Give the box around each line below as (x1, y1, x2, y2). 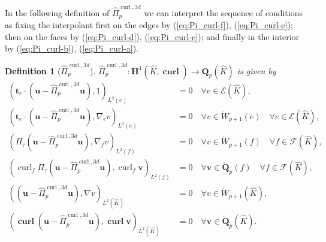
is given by (237, 64, 276, 77)
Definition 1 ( (5, 64, 61, 77)
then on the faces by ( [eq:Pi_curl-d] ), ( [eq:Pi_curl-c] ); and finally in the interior (5, 30, 300, 43)
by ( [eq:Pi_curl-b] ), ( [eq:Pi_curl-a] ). (5, 42, 139, 55)
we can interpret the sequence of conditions (144, 6, 303, 19)
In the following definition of (5, 6, 110, 19)
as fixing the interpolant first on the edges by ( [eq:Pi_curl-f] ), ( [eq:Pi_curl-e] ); (5, 19, 293, 31)
